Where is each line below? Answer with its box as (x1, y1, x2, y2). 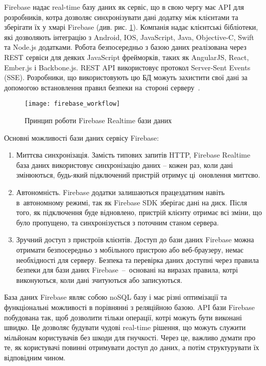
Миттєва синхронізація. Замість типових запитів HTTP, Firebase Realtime (16, 149, 251, 160)
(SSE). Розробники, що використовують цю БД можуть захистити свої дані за (4, 72, 248, 83)
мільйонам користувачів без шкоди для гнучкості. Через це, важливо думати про (4, 332, 256, 342)
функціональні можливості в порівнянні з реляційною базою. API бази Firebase (4, 301, 255, 312)
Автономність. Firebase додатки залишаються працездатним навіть (16, 186, 225, 197)
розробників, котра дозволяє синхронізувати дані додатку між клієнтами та (4, 11, 238, 22)
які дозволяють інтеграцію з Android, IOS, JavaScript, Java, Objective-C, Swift (4, 31, 254, 42)
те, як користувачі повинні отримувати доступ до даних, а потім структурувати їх (4, 342, 259, 353)
